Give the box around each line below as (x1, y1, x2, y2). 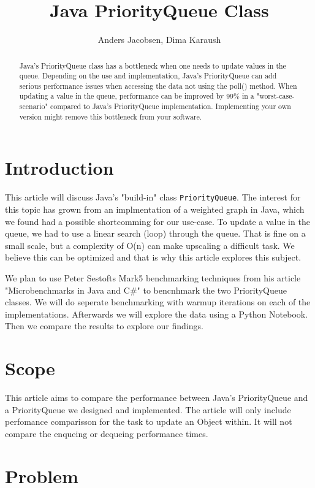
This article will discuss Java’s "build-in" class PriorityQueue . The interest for (5, 191, 301, 204)
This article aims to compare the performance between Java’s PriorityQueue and (5, 391, 308, 404)
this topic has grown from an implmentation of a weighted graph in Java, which (5, 203, 305, 216)
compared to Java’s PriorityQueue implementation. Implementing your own (50, 101, 291, 112)
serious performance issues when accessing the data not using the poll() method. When (19, 80, 297, 91)
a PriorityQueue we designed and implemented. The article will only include (5, 403, 291, 416)
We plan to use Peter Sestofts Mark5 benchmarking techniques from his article (5, 272, 301, 284)
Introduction (5, 155, 114, 180)
